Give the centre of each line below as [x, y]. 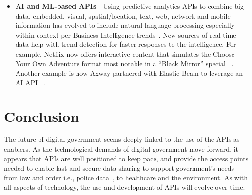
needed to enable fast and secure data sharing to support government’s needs [119, 168]
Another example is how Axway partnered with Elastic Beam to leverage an [129, 73]
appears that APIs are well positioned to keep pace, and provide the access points [126, 158]
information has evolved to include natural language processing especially [125, 25]
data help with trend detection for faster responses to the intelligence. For [126, 44]
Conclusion [42, 116]
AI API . [30, 82]
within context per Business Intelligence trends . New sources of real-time [126, 34]
